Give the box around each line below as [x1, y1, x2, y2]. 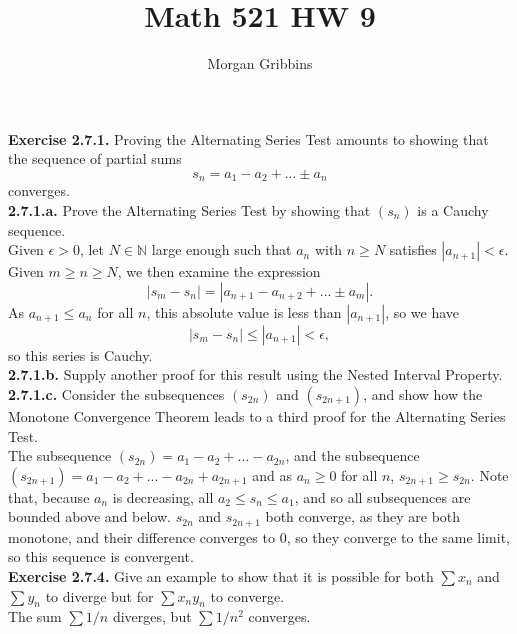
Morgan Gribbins [207, 53, 313, 74]
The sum [8, 606, 62, 627]
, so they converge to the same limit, [286, 526, 510, 547]
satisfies [389, 239, 437, 260]
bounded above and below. [8, 506, 171, 527]
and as [252, 464, 293, 485]
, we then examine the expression [117, 261, 321, 282]
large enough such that [151, 239, 292, 260]
